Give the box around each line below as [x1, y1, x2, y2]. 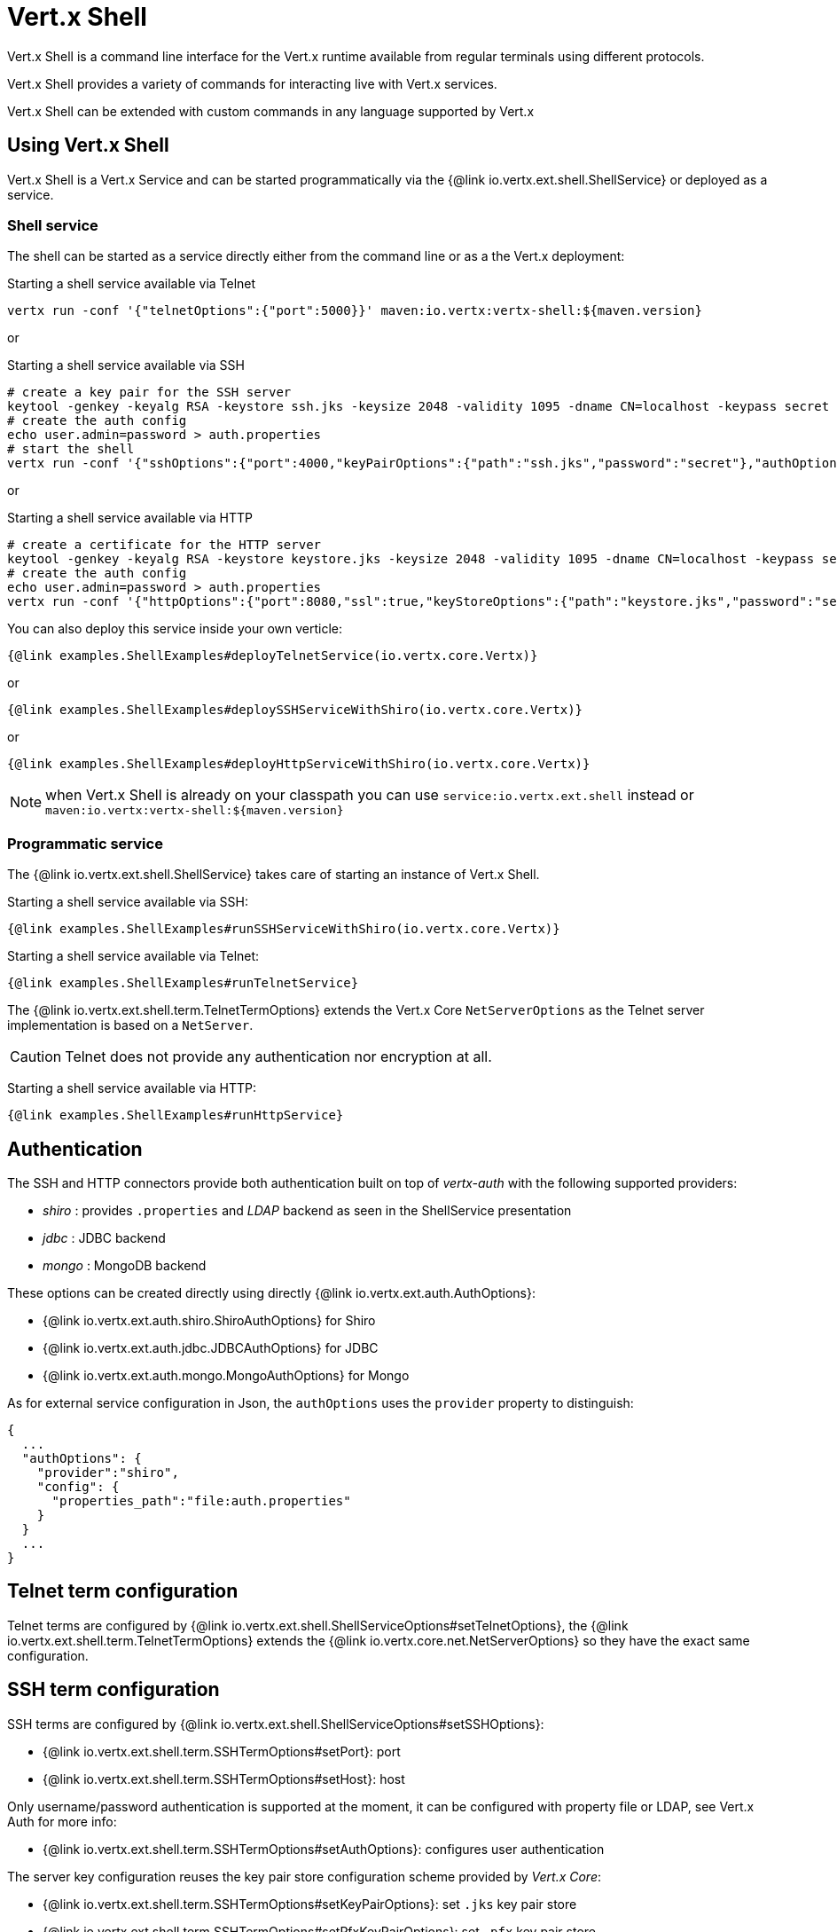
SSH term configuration [7, 1678, 220, 1701]
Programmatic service [7, 834, 163, 852]
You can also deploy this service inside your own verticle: [7, 621, 343, 637]
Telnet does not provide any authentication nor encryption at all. [65, 1048, 492, 1066]
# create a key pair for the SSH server [7, 385, 292, 400]
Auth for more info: [7, 1813, 117, 1829]
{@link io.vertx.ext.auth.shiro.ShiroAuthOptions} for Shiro [43, 1312, 376, 1328]
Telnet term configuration [7, 1580, 239, 1603]
